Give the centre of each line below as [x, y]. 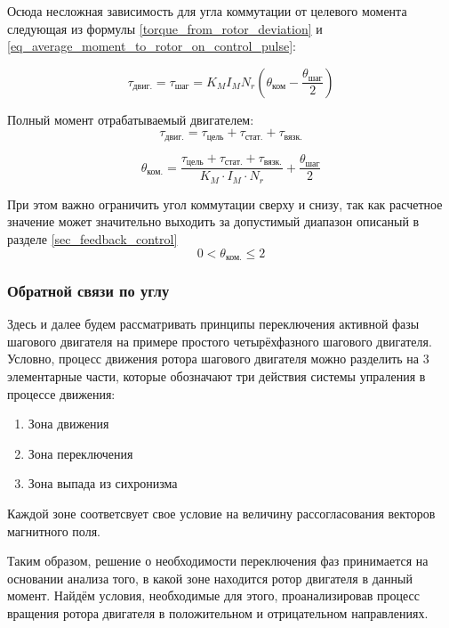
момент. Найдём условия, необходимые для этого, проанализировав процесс [213, 595]
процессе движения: [61, 393]
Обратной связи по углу [88, 290]
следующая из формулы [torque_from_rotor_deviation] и [165, 28]
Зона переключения [80, 453]
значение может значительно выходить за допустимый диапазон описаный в [213, 221]
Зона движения [68, 424]
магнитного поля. [54, 530]
